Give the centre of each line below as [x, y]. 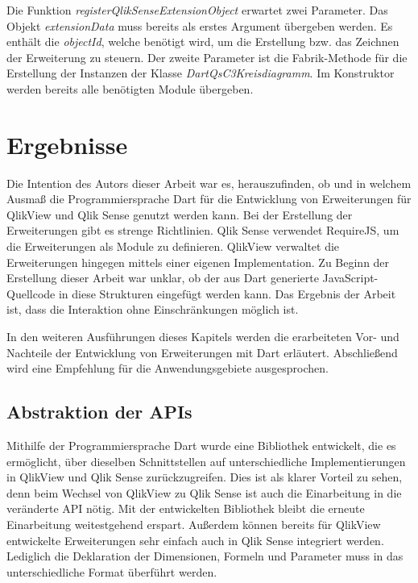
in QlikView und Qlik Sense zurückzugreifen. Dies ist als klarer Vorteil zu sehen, [205, 477]
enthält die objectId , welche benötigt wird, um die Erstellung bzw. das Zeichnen [203, 42]
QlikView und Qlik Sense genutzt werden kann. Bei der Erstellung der [180, 214]
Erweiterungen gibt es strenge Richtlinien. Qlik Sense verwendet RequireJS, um [203, 230]
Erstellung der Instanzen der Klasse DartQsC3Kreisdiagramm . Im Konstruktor [201, 73]
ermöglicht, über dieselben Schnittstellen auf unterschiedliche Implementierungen [206, 461]
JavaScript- [350, 278]
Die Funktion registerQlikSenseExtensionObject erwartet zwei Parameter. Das [197, 10]
